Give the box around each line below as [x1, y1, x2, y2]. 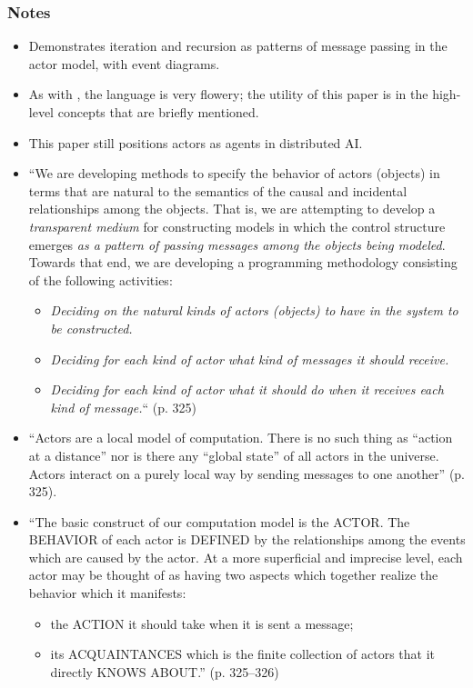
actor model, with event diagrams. [28, 54, 220, 73]
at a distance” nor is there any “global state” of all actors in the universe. [28, 445, 439, 464]
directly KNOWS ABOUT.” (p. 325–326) [50, 662, 279, 681]
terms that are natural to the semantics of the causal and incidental [28, 181, 408, 200]
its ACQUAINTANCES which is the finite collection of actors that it [50, 644, 435, 663]
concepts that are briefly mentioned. [57, 103, 259, 121]
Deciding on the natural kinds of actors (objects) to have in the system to [50, 301, 458, 320]
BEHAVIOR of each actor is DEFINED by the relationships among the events [28, 530, 466, 549]
